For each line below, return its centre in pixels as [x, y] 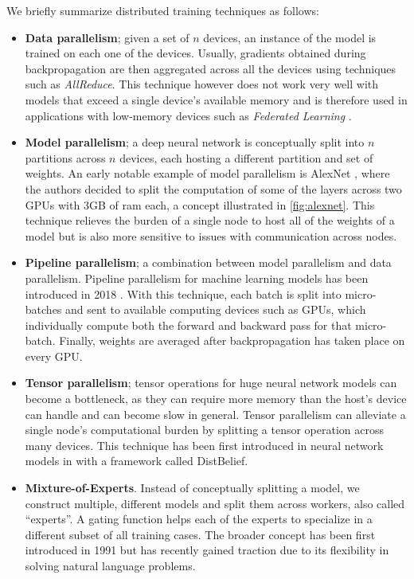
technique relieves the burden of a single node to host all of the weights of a [210, 220]
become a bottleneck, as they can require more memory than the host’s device [216, 399]
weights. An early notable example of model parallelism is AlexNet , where [207, 173]
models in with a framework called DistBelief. [137, 461]
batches [43, 309]
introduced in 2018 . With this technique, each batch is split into [183, 293]
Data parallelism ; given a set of [107, 37]
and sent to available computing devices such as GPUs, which [216, 309]
